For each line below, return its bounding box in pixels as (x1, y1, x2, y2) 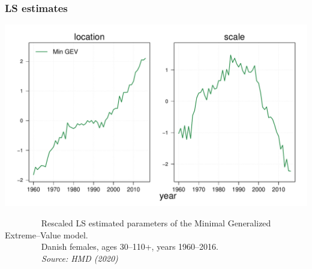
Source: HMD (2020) (41, 252, 118, 264)
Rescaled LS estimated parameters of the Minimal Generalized (41, 217, 271, 229)
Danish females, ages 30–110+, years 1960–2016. (41, 240, 218, 253)
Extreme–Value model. (5, 228, 88, 241)
